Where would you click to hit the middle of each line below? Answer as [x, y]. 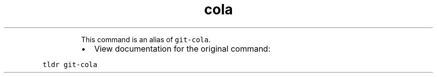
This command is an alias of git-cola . [146, 39]
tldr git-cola [70, 64]
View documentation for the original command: [182, 48]
